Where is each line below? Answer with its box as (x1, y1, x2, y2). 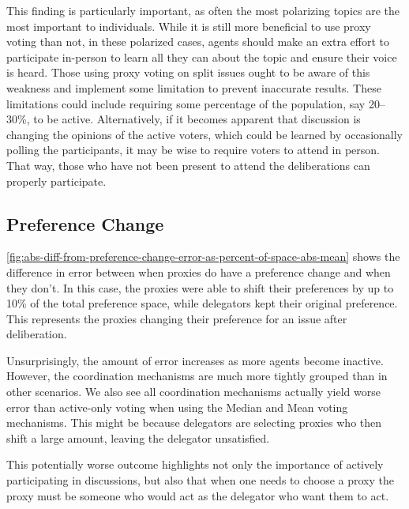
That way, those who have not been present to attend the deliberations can (6, 156, 370, 173)
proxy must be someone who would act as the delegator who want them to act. (6, 487, 389, 503)
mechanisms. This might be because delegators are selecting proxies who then (6, 414, 382, 431)
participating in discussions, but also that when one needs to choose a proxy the (6, 472, 395, 488)
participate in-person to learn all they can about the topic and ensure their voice (6, 48, 397, 65)
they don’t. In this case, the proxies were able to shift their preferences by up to (6, 279, 394, 296)
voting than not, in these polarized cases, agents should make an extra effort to (6, 33, 390, 50)
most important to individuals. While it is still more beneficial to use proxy (6, 17, 371, 34)
